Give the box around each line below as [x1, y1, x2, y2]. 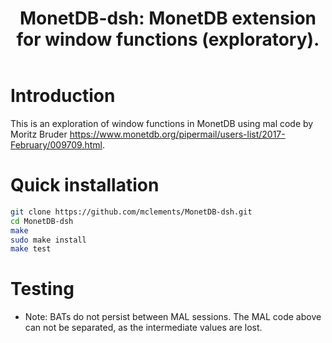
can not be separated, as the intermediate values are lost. [24, 322, 263, 334]
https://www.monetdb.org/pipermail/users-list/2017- [69, 128, 286, 140]
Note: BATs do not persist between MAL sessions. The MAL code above [24, 311, 322, 323]
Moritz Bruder [10, 128, 68, 140]
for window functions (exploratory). [16, 28, 320, 51]
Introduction [10, 85, 116, 107]
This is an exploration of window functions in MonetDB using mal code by [10, 117, 314, 129]
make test [10, 244, 52, 254]
